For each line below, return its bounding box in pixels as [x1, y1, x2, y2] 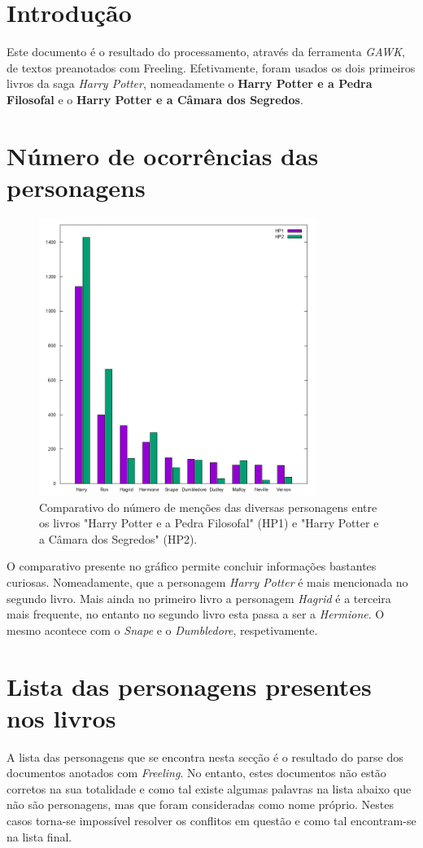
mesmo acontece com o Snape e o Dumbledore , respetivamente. [7, 621, 318, 638]
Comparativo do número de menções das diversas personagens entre [39, 498, 377, 515]
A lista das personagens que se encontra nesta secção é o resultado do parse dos [7, 748, 403, 765]
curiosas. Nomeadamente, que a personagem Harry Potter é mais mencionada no [7, 573, 408, 590]
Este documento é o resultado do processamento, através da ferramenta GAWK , [7, 43, 405, 60]
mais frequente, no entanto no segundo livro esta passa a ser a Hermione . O [7, 605, 385, 623]
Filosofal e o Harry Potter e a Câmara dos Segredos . [7, 90, 303, 107]
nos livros [7, 701, 116, 734]
